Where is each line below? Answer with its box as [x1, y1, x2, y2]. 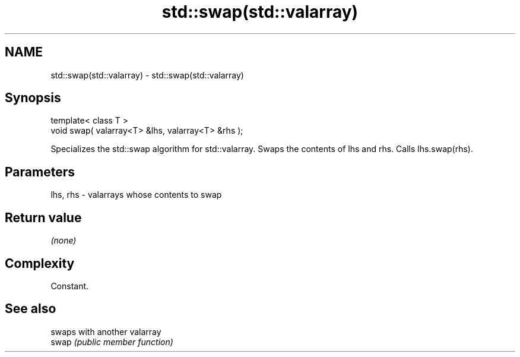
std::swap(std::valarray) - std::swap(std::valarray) [50, 69, 244, 80]
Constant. [50, 280, 89, 291]
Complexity [5, 255, 75, 271]
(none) [50, 235, 77, 246]
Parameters [5, 164, 75, 179]
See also [5, 301, 56, 317]
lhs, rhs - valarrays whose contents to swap [50, 189, 222, 200]
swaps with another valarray [50, 326, 161, 337]
